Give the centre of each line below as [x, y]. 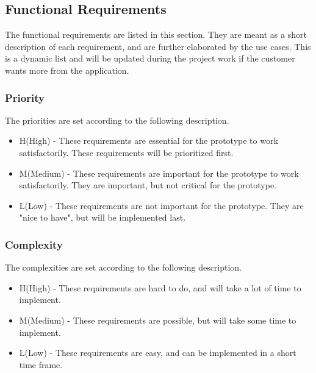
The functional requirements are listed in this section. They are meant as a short [156, 34]
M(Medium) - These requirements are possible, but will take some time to [158, 320]
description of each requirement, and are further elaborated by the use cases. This [158, 46]
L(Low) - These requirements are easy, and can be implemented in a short [158, 353]
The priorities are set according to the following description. [117, 120]
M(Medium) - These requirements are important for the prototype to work [159, 173]
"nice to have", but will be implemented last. [102, 217]
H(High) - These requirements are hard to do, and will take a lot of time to [160, 287]
